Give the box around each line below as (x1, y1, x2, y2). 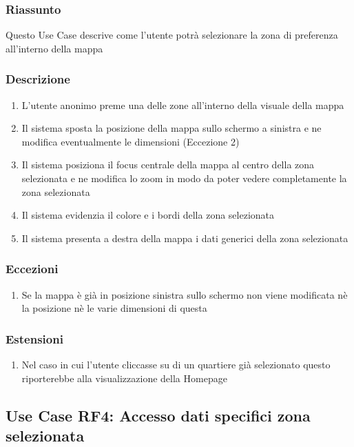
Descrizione (6, 70, 70, 88)
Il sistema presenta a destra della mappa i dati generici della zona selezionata (21, 230, 348, 245)
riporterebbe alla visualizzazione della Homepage (21, 370, 227, 385)
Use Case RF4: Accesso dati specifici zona (6, 404, 311, 426)
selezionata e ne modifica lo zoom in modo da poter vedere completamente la (21, 171, 347, 185)
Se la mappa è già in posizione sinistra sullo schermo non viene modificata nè (21, 287, 348, 301)
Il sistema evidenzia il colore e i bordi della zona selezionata (21, 208, 275, 222)
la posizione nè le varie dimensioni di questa (21, 301, 207, 315)
